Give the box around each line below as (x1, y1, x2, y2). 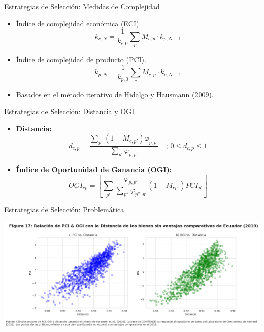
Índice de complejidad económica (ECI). (16, 18, 141, 29)
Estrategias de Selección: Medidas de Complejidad (4, 1, 160, 11)
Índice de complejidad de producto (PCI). (16, 54, 146, 65)
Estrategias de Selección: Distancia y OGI (4, 106, 135, 117)
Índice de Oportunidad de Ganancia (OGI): (16, 163, 172, 174)
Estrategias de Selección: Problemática (4, 204, 124, 215)
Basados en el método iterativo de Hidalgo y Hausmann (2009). (16, 89, 214, 99)
